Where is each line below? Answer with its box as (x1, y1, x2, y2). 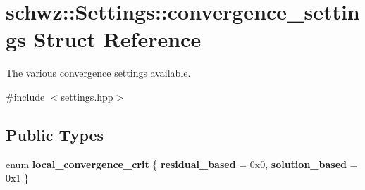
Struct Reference (33, 25, 202, 53)
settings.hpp (61, 89, 113, 103)
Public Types (6, 123, 104, 145)
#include (6, 89, 45, 103)
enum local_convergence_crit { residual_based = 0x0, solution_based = (6, 156, 358, 171)
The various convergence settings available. (6, 65, 191, 80)
